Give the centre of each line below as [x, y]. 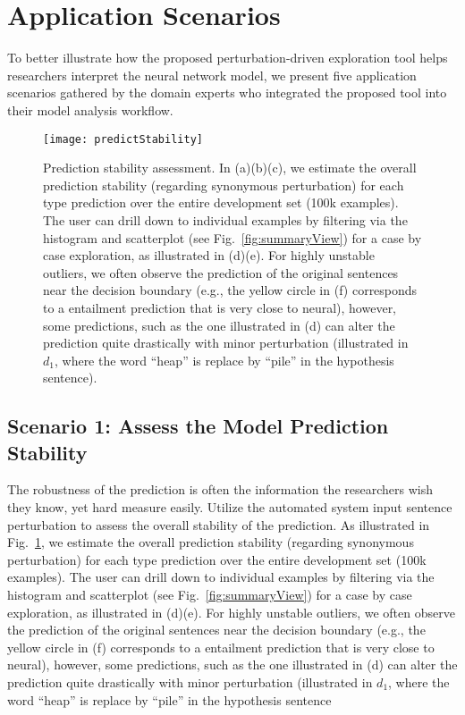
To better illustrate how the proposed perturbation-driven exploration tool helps [228, 58]
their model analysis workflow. [90, 109]
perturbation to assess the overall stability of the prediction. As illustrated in [219, 524]
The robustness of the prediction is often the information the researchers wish [220, 489]
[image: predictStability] [123, 139]
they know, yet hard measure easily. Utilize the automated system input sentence [230, 507]
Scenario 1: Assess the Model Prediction [198, 426]
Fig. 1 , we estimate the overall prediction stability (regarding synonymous [211, 542]
